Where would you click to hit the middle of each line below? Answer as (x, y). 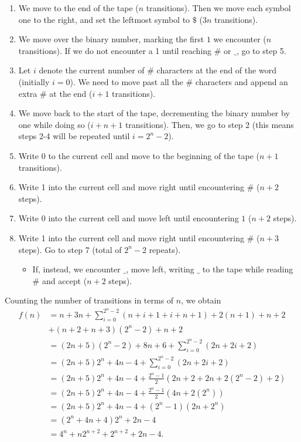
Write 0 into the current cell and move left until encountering (129, 218)
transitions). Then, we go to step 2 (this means (209, 124)
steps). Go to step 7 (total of (70, 249)
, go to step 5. (261, 50)
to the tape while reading (248, 269)
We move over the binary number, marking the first (111, 39)
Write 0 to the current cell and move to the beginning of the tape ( (139, 155)
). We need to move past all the (126, 81)
